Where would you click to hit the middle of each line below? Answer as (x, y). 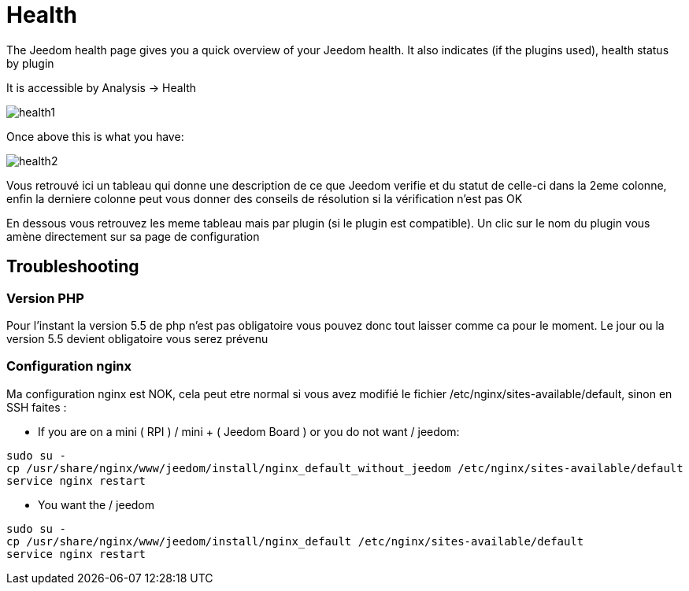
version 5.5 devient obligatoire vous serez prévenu (137, 338)
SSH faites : (37, 407)
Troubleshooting (73, 267)
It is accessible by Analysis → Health (102, 87)
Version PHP (45, 298)
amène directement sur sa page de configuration (133, 236)
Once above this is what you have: (95, 136)
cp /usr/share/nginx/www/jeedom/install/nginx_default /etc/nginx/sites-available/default (295, 541)
